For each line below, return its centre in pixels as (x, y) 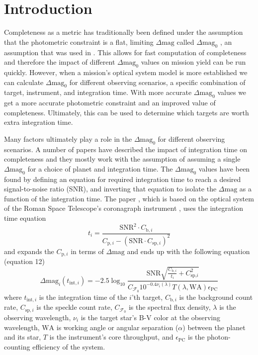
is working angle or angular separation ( (117, 327)
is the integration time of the (83, 297)
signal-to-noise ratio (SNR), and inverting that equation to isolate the (110, 189)
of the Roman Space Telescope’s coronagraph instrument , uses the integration (124, 208)
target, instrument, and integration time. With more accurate (98, 92)
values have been (224, 168)
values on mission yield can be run (193, 62)
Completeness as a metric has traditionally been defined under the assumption (124, 32)
